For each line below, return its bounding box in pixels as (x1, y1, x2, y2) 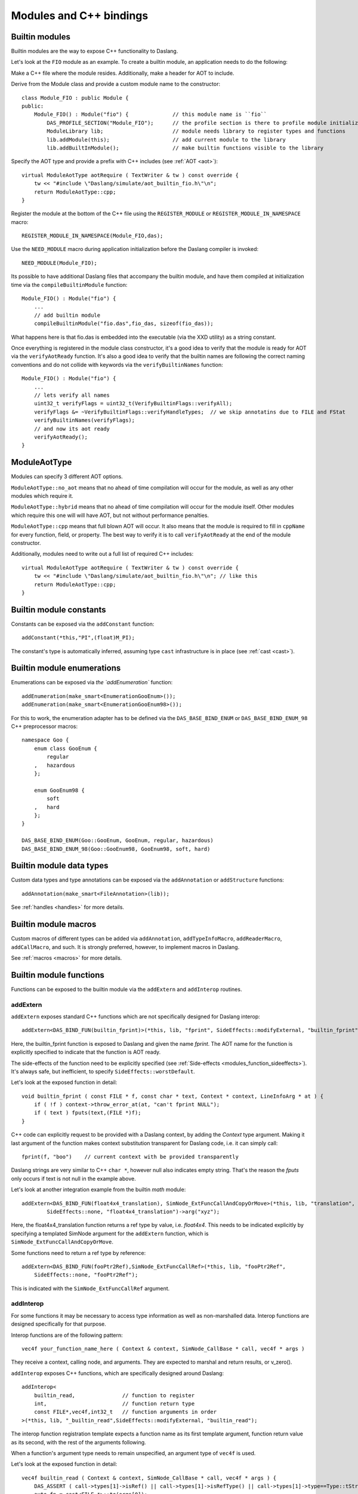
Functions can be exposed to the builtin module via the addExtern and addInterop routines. (11, 985, 242, 993)
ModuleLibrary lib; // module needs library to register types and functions (47, 128, 346, 134)
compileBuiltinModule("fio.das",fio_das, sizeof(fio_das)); (33, 320, 214, 327)
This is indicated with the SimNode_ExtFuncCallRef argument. (11, 1285, 170, 1292)
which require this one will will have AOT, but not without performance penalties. (11, 512, 209, 519)
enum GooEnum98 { (33, 786, 85, 794)
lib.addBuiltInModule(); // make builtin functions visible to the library (47, 144, 324, 151)
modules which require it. (11, 492, 74, 499)
